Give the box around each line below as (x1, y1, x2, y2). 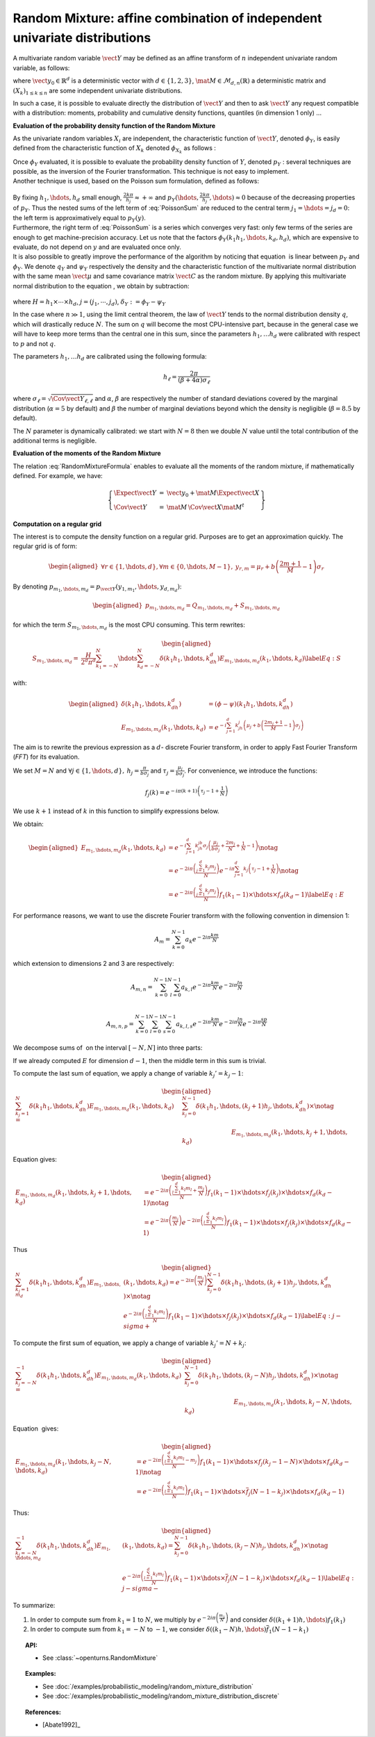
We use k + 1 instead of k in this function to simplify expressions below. (12, 807, 220, 816)
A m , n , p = (106, 1020, 135, 1030)
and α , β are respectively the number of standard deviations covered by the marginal (94, 394, 338, 402)
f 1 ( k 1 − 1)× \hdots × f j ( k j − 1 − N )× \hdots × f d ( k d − (200, 1458, 350, 1467)
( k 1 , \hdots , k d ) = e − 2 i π (123, 1277, 194, 1288)
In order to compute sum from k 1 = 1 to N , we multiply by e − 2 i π (30, 1615, 216, 1625)
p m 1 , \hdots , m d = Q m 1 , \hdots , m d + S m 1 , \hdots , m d (144, 602, 281, 612)
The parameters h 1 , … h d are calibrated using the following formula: (12, 352, 208, 362)
